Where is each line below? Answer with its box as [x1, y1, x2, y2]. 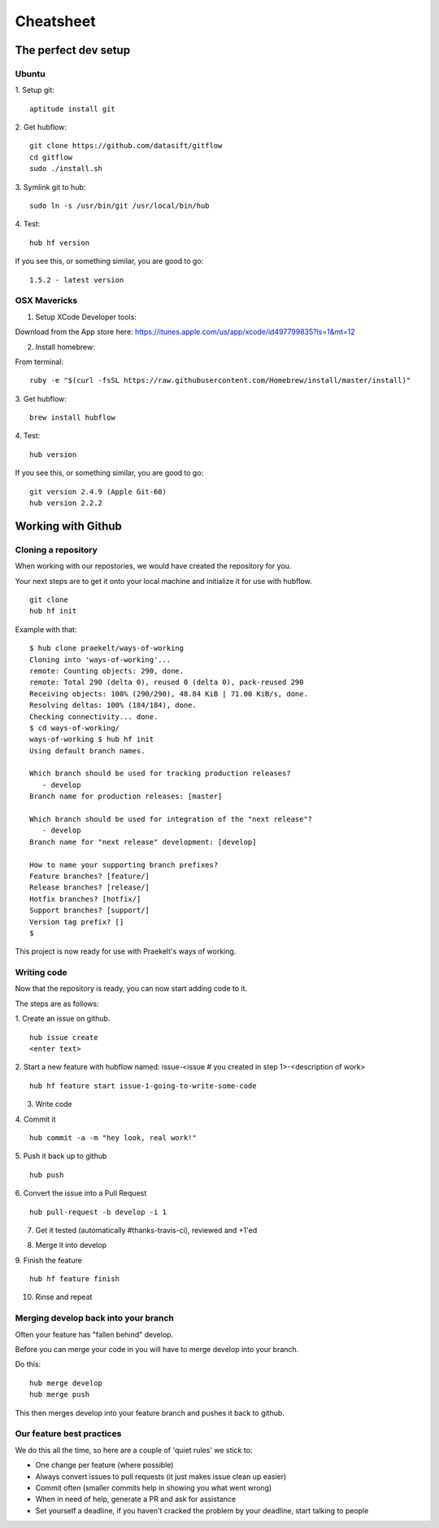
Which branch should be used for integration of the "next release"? [29, 814, 313, 824]
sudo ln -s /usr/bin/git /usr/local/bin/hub [29, 201, 211, 211]
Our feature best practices [15, 1428, 122, 1439]
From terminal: [15, 357, 64, 367]
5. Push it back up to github [15, 1151, 107, 1161]
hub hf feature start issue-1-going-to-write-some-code [29, 1081, 257, 1091]
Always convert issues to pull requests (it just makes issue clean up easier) [35, 1471, 287, 1482]
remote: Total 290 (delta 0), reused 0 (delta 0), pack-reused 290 [29, 678, 304, 687]
